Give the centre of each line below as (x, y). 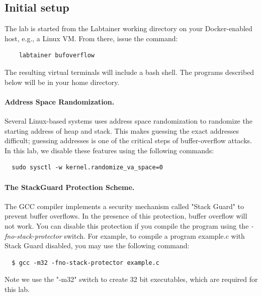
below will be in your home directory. (62, 82)
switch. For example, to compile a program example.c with (154, 235)
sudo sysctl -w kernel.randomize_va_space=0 (87, 168)
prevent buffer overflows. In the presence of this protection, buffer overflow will (126, 216)
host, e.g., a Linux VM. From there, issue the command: (91, 38)
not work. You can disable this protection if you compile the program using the (127, 225)
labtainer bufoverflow (57, 56)
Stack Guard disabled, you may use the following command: (97, 245)
